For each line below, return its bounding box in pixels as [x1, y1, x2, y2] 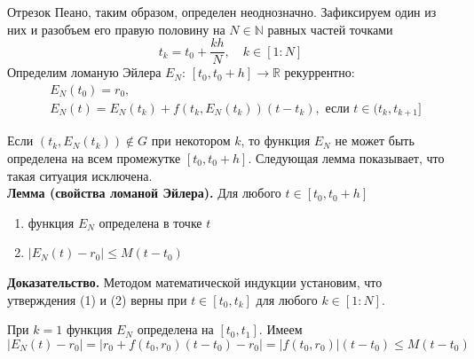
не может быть [335, 131, 415, 150]
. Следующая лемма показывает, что [248, 148, 445, 167]
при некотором [151, 131, 231, 150]
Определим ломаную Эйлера [7, 63, 162, 82]
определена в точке [99, 213, 202, 231]
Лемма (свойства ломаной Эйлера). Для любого [7, 183, 281, 202]
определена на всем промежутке [7, 148, 181, 167]
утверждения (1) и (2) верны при [7, 290, 187, 308]
